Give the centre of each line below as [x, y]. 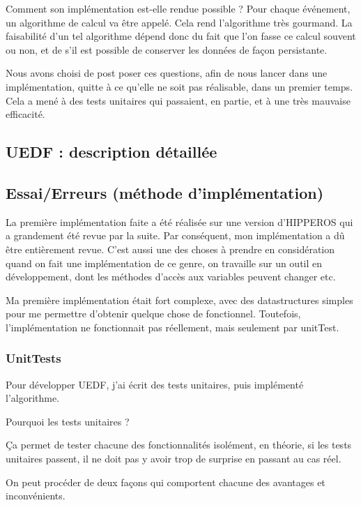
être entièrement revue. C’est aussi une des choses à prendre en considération [170, 249]
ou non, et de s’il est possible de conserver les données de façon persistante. [167, 49]
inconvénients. [36, 496]
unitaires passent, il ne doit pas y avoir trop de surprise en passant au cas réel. [174, 459]
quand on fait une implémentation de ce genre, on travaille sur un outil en [164, 263]
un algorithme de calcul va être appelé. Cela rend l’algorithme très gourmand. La [179, 22]
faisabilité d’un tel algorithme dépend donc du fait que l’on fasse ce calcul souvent [181, 36]
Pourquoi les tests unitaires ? [68, 421]
